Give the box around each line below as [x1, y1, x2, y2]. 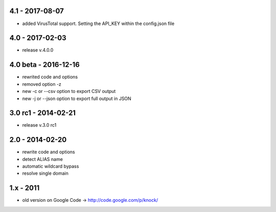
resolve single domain [22, 170, 69, 176]
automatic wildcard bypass [22, 163, 79, 170]
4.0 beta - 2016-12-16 [9, 60, 80, 69]
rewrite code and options [22, 149, 75, 155]
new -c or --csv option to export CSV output [22, 88, 116, 95]
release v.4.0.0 [22, 47, 54, 53]
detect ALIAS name [22, 156, 63, 162]
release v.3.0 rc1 [22, 122, 57, 128]
